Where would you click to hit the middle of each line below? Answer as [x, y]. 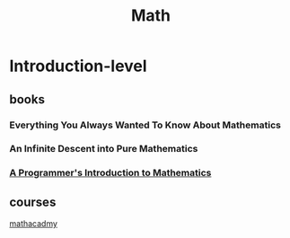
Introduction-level [78, 66]
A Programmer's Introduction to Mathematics [110, 173]
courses [33, 202]
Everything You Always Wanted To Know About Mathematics [145, 125]
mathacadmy [34, 224]
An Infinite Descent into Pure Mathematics [104, 149]
